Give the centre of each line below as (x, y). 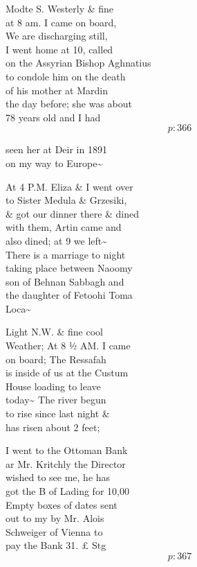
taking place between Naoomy (69, 268)
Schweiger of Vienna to (54, 531)
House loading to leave (53, 386)
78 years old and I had (53, 117)
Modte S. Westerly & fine (60, 8)
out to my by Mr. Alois (55, 518)
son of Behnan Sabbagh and (65, 281)
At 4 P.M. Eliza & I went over (69, 186)
